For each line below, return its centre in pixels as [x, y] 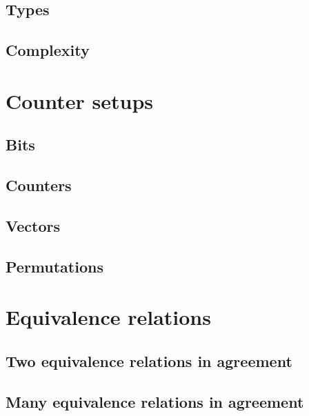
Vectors [33, 225]
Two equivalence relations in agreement [149, 360]
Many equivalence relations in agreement [155, 401]
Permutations [54, 266]
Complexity [48, 50]
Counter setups [80, 100]
